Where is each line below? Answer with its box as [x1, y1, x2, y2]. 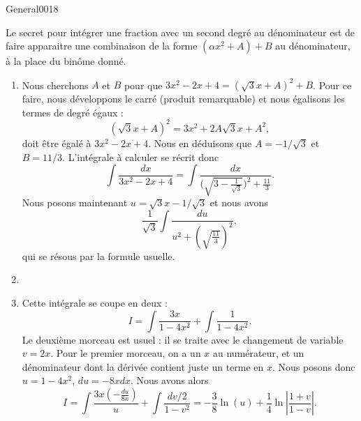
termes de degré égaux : [22, 105, 124, 119]
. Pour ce [313, 77, 352, 92]
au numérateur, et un [213, 346, 304, 360]
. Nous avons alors [131, 373, 209, 388]
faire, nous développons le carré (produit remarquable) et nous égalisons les [22, 91, 345, 106]
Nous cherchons [22, 77, 89, 92]
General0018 [6, 1, 59, 15]
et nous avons [209, 195, 268, 210]
